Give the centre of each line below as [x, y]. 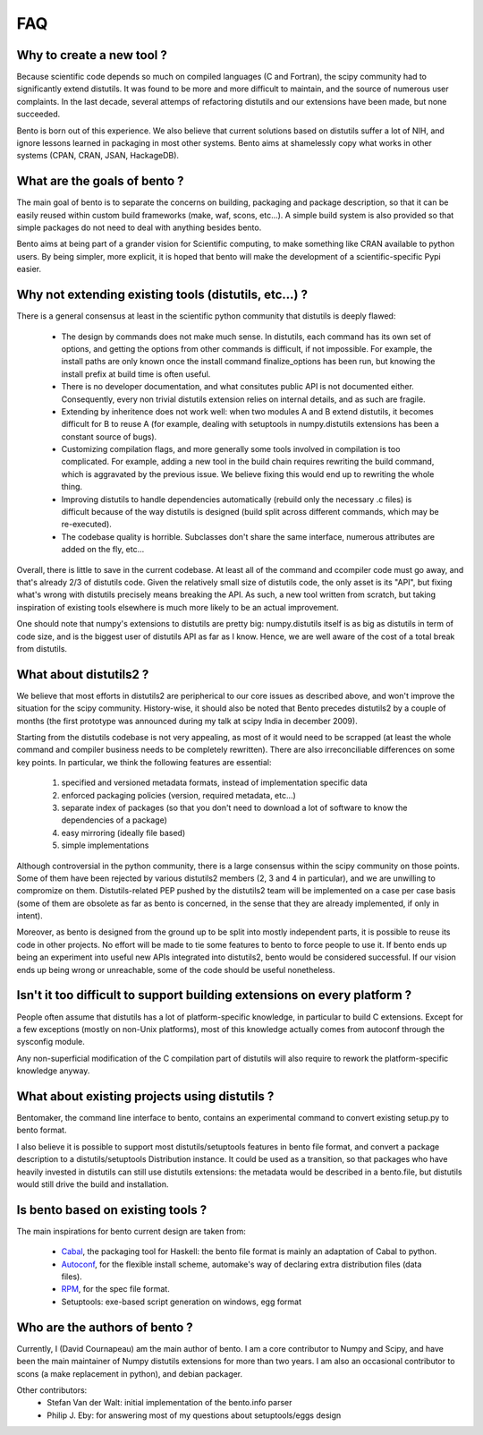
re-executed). [86, 525]
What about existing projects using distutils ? [145, 1096]
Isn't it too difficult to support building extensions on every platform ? [214, 995]
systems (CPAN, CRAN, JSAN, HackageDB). [97, 156]
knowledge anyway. [53, 1071]
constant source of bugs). [109, 436]
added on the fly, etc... [103, 550]
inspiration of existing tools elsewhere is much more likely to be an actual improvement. [178, 607]
